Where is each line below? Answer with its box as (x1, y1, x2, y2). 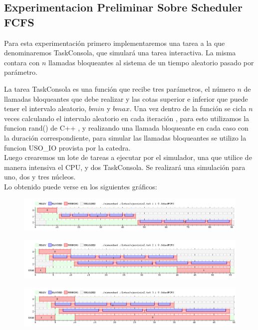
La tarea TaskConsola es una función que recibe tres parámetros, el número (4, 83, 235, 94)
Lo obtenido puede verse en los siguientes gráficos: (4, 181, 157, 191)
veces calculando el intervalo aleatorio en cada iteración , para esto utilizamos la (4, 113, 250, 123)
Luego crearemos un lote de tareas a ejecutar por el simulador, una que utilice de (4, 152, 252, 163)
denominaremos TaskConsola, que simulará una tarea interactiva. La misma (4, 47, 236, 58)
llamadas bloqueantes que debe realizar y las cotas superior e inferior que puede (4, 93, 248, 104)
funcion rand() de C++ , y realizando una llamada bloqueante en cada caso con (4, 123, 249, 133)
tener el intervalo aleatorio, (4, 103, 87, 114)
